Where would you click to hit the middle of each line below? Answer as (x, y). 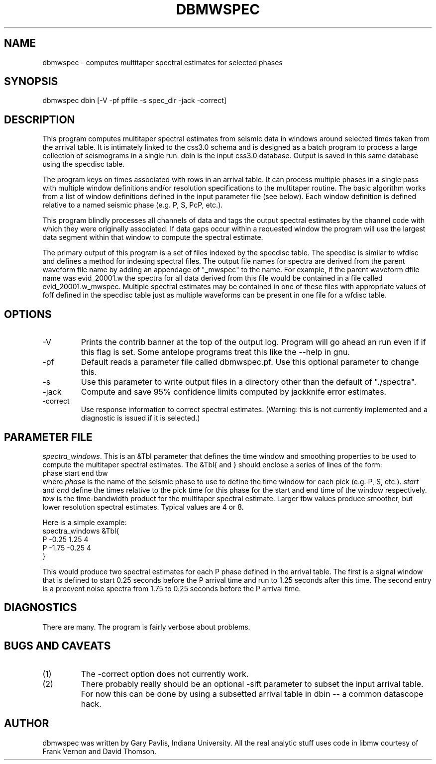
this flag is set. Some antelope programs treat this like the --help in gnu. (215, 352)
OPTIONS (28, 314)
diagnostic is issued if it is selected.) (140, 418)
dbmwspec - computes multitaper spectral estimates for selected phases (163, 62)
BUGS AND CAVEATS (57, 646)
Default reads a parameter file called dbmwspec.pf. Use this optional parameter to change (250, 362)
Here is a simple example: (85, 522)
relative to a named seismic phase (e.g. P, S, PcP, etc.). (133, 205)
